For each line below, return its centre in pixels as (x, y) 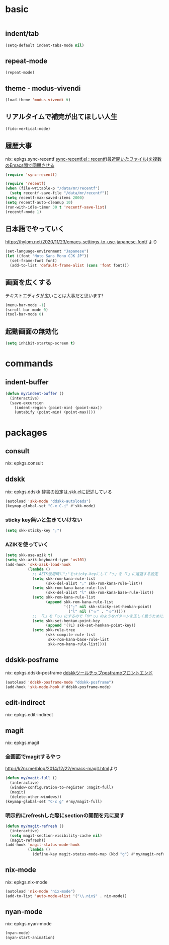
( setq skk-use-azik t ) (29, 555)
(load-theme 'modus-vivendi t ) (38, 100)
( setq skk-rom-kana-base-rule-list (69, 588)
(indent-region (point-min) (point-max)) (58, 408)
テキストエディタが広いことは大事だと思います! (54, 295)
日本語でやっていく (35, 228)
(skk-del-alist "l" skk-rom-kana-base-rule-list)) (100, 593)
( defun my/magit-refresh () (35, 826)
